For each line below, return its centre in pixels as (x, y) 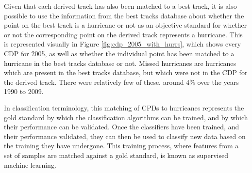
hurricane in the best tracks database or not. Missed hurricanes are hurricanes (120, 63)
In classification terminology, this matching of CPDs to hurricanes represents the (124, 107)
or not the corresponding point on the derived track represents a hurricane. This (123, 34)
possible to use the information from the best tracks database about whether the (124, 15)
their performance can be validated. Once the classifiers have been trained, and (122, 127)
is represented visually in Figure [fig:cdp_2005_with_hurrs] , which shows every (123, 44)
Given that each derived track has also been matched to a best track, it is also (120, 6)
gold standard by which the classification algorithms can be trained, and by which (126, 117)
